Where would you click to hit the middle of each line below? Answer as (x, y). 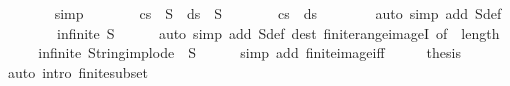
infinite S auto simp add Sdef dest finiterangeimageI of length (278, 32)
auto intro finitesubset (77, 71)
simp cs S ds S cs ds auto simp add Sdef (278, 13)
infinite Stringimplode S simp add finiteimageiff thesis (249, 52)
